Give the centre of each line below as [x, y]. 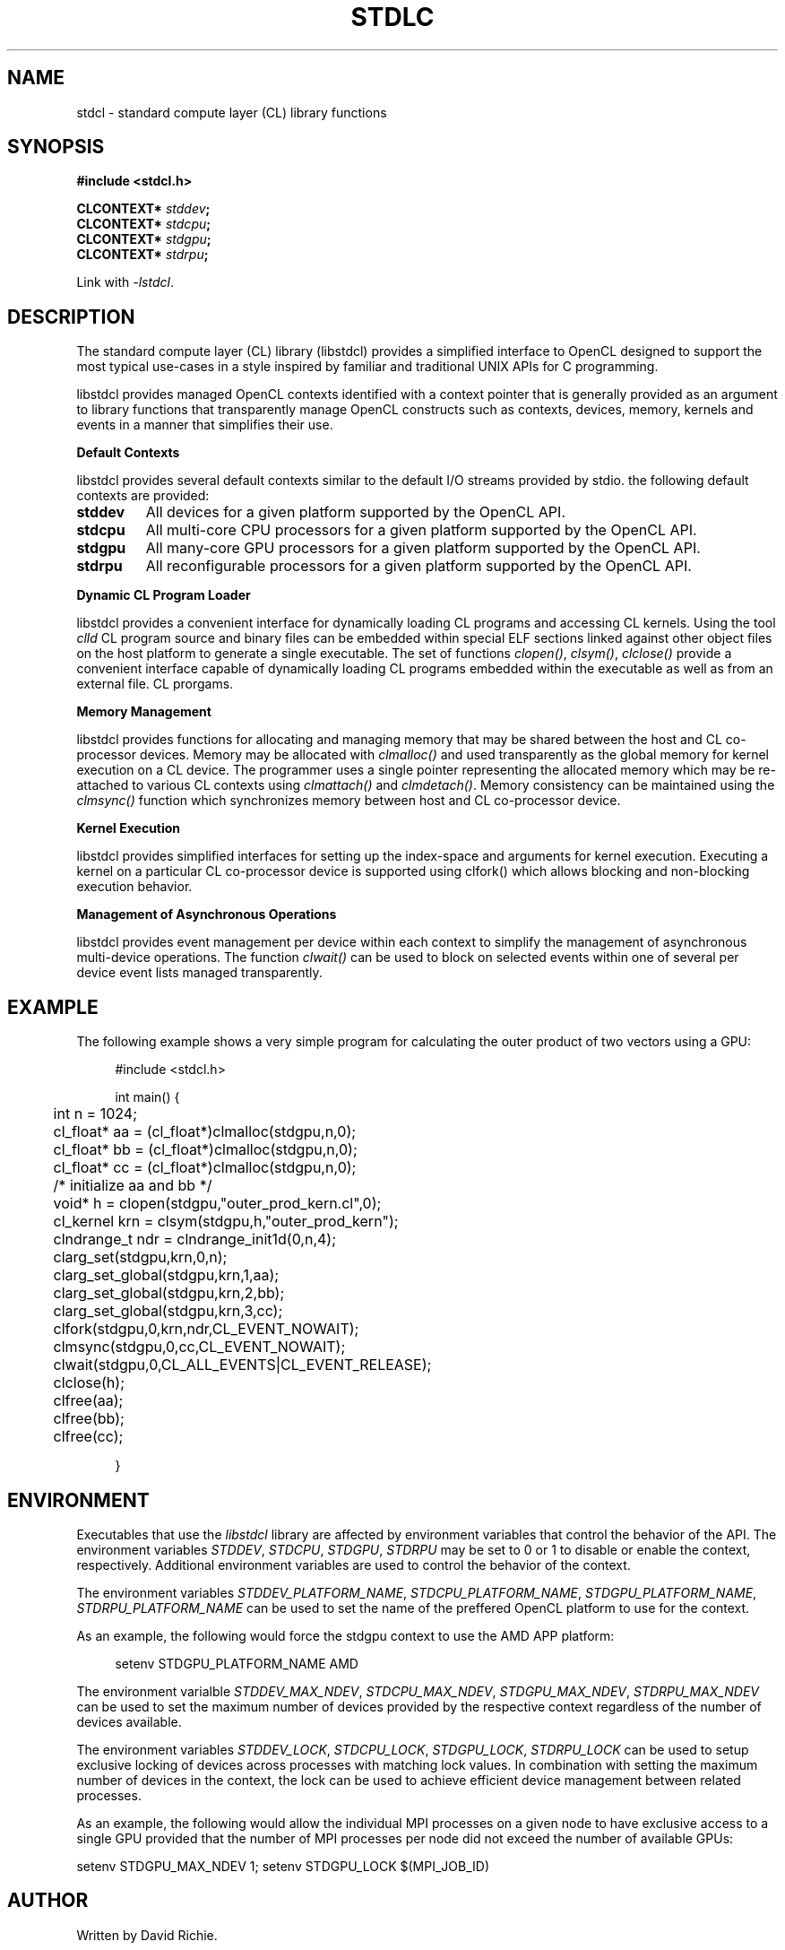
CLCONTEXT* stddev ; [143, 209]
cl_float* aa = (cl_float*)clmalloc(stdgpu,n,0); [205, 1132]
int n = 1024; [95, 1114]
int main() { [147, 1097]
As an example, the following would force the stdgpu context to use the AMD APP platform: [345, 1635]
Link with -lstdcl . [125, 282]
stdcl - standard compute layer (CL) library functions [232, 112]
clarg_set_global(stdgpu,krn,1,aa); [166, 1275]
